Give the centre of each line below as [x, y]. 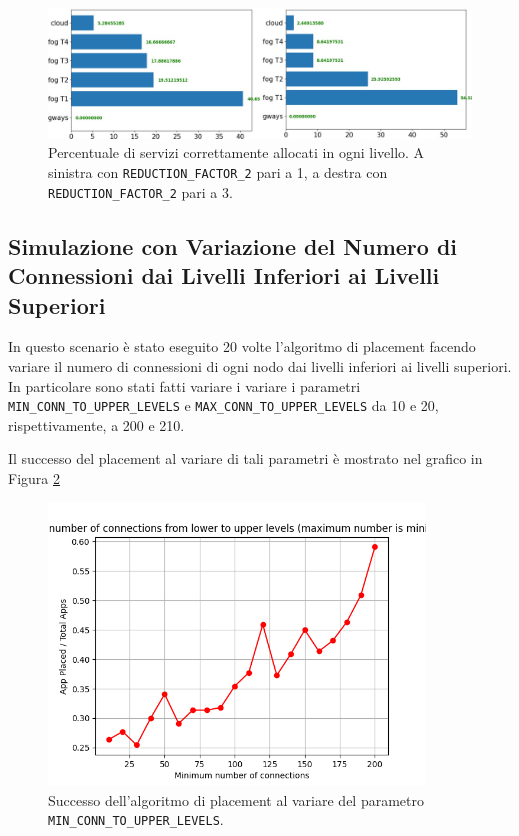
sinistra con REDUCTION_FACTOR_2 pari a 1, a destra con [218, 172]
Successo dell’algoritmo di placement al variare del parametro [236, 799]
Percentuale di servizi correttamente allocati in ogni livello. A [236, 152]
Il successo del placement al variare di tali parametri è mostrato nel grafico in [245, 458]
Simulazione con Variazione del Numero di [233, 245]
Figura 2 [34, 477]
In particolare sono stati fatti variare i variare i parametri [184, 385]
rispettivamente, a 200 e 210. [96, 424]
